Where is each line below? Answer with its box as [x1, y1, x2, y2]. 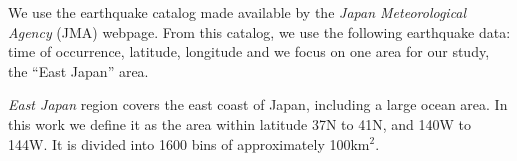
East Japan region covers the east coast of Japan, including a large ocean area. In [8, 94, 508, 115]
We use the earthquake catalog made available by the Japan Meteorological [8, 2, 467, 22]
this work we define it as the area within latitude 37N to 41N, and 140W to [8, 113, 471, 134]
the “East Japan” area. [8, 60, 149, 81]
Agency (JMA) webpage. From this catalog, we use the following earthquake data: [8, 21, 511, 42]
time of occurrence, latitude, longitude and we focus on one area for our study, [8, 41, 490, 62]
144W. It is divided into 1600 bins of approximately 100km [8, 133, 370, 154]
